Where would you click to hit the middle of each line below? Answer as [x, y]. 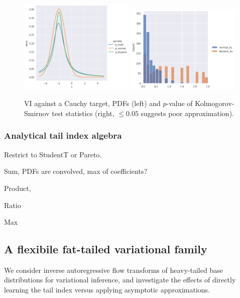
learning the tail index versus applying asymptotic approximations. [107, 290]
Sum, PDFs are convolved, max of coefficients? [76, 171]
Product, [18, 188]
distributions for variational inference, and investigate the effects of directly [120, 280]
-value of [179, 103]
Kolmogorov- [215, 103]
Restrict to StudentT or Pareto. [53, 154]
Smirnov [37, 113]
